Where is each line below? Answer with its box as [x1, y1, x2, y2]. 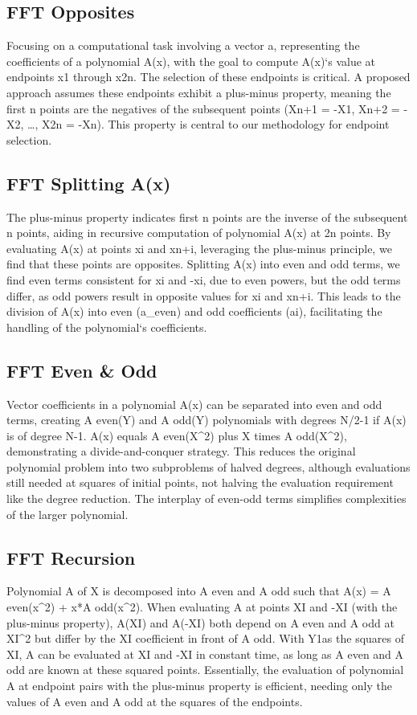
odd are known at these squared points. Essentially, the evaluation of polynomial [6, 661, 404, 678]
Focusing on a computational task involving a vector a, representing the [6, 37, 360, 54]
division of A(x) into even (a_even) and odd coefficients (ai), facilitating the [6, 303, 382, 320]
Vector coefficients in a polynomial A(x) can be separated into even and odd [6, 395, 382, 412]
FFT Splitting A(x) [6, 170, 171, 195]
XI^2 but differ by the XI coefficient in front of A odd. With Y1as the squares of [6, 630, 405, 647]
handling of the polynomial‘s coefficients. [6, 318, 207, 335]
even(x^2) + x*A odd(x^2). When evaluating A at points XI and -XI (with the [6, 599, 398, 615]
